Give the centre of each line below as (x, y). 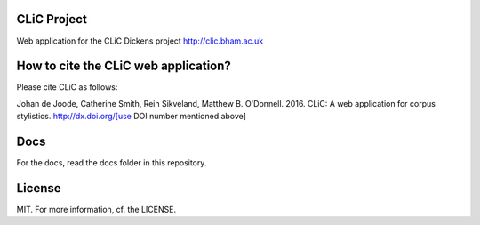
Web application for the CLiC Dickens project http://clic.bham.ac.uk (140, 41)
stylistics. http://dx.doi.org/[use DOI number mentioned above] (131, 117)
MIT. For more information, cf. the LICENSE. (96, 210)
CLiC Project (52, 19)
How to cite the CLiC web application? (124, 66)
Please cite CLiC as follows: (67, 87)
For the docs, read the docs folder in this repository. (112, 163)
